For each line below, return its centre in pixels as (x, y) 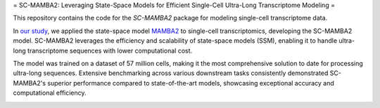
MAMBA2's (29, 83)
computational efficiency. (50, 93)
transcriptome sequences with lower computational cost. (110, 50)
